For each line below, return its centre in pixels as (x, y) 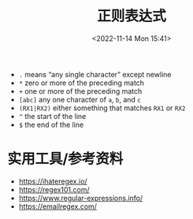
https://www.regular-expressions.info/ (81, 198)
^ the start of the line (52, 116)
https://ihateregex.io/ (53, 181)
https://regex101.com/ (54, 189)
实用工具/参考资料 (65, 159)
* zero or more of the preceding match (82, 83)
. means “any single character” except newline (95, 74)
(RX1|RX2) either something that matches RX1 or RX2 (102, 108)
